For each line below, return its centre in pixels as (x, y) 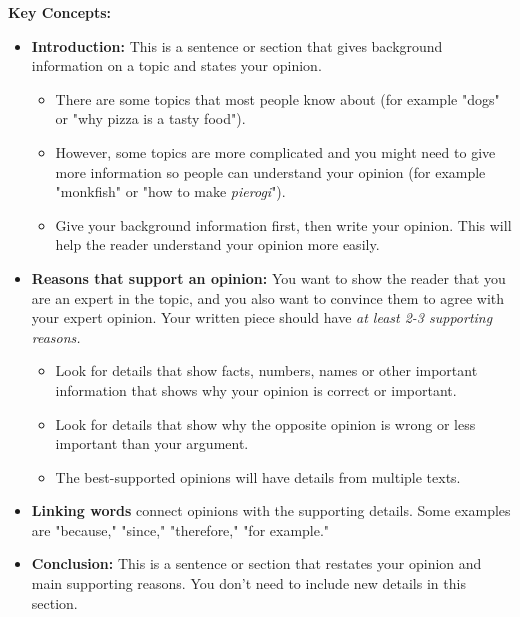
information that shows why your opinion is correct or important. (256, 389)
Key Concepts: (60, 12)
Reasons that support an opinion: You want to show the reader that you (268, 277)
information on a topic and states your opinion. (176, 65)
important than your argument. (152, 443)
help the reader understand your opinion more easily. (217, 244)
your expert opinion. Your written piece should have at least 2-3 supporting (262, 317)
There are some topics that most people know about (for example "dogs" (277, 98)
